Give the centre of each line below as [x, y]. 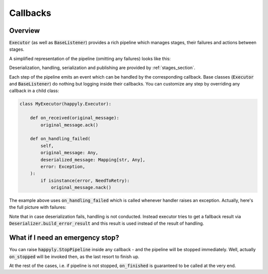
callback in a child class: [34, 91]
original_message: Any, [69, 153]
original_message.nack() [81, 187]
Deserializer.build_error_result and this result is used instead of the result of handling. [107, 223]
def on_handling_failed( [60, 139]
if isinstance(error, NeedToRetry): [85, 181]
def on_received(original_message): [74, 118]
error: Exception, [63, 166]
